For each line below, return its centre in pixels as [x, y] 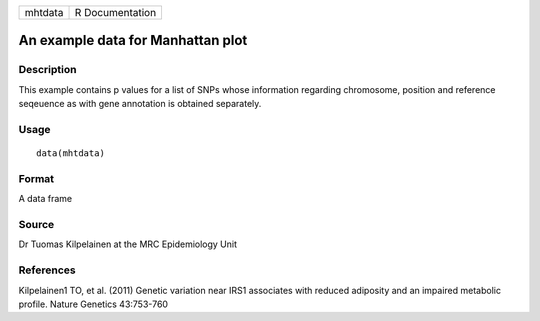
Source [36, 225]
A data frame [45, 199]
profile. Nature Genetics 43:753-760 [93, 304]
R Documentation [115, 12]
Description [47, 70]
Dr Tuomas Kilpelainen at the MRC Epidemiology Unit [128, 244]
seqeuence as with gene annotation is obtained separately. [140, 104]
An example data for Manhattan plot [133, 40]
